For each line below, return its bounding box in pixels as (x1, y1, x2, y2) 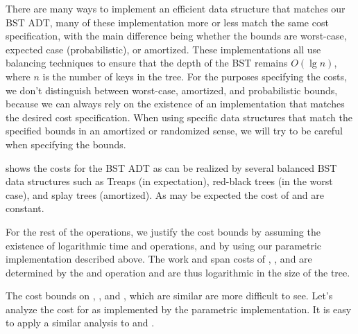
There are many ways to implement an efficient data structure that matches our (6, 1, 346, 15)
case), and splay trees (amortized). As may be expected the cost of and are (6, 187, 324, 202)
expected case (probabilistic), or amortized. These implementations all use (6, 42, 321, 56)
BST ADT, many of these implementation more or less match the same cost (6, 15, 329, 29)
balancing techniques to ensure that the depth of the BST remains (6, 55, 288, 70)
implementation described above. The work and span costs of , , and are (6, 252, 312, 266)
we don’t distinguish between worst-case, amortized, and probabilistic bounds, (6, 82, 338, 97)
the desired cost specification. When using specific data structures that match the (6, 109, 352, 124)
